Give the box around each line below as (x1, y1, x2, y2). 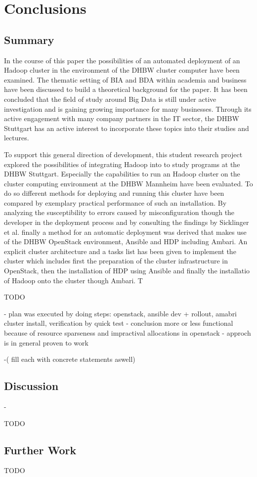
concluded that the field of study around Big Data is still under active (4, 93, 216, 104)
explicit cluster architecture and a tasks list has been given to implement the (4, 246, 236, 256)
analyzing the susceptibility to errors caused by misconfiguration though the (4, 207, 235, 217)
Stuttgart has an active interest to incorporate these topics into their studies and (4, 123, 249, 133)
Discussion (4, 378, 59, 393)
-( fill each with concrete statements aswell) (4, 354, 135, 364)
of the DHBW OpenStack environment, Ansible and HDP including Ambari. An (4, 236, 248, 247)
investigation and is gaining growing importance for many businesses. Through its (4, 103, 252, 114)
